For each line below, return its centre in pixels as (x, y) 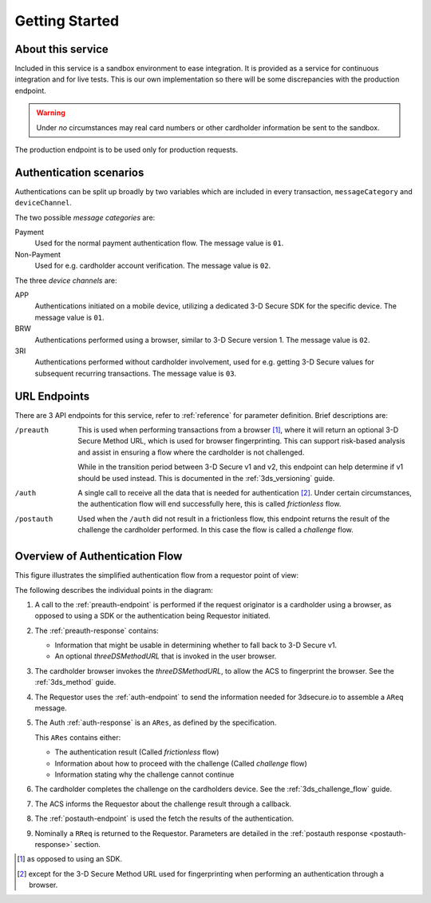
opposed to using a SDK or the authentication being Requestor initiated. (152, 616)
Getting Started (67, 21)
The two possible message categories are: (85, 217)
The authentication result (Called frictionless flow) (137, 752)
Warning (51, 113)
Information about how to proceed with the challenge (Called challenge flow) (181, 763)
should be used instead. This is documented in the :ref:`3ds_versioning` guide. (206, 478)
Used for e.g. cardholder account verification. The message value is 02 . (153, 266)
